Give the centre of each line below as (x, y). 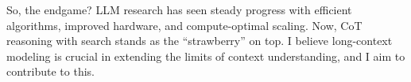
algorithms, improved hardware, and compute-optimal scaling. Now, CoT (184, 25)
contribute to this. (50, 71)
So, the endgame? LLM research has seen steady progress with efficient (179, 9)
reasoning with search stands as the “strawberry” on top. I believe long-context (200, 41)
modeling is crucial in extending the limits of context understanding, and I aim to (206, 56)
